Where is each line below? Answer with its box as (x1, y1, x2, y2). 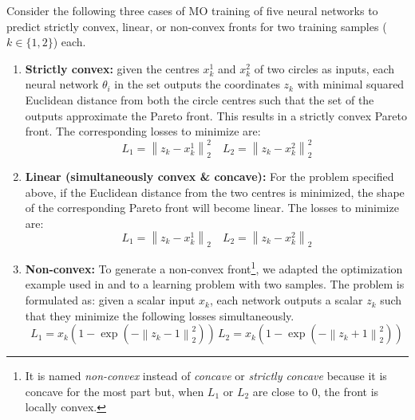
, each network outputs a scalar (209, 292, 363, 308)
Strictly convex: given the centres (25, 60, 200, 77)
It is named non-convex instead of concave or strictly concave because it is (25, 367, 387, 384)
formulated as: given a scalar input (25, 292, 196, 308)
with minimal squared (297, 76, 405, 92)
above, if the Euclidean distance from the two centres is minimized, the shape (25, 183, 405, 200)
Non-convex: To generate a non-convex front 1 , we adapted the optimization (25, 258, 403, 277)
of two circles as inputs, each (254, 60, 395, 77)
